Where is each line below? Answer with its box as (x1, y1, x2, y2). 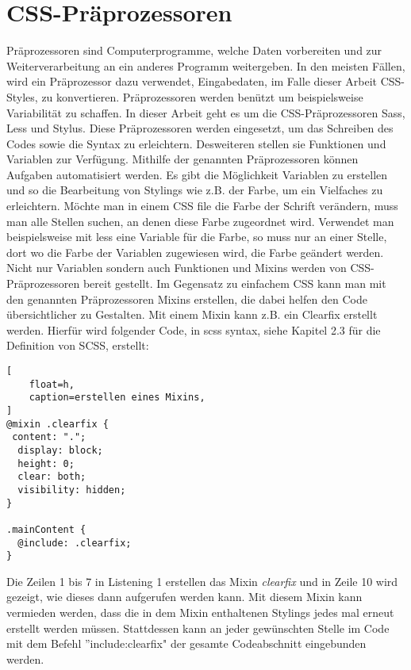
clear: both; (17, 471, 86, 483)
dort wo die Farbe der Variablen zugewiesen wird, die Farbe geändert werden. (6, 243, 384, 260)
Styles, (6, 88, 38, 105)
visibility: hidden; (17, 484, 126, 496)
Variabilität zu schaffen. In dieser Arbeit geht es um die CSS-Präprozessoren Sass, (6, 104, 405, 121)
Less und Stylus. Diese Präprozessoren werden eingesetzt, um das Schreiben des (6, 120, 394, 136)
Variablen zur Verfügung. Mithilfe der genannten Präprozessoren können (6, 151, 359, 167)
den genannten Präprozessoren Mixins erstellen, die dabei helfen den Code (6, 290, 367, 307)
